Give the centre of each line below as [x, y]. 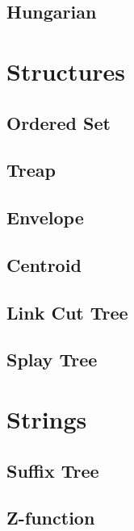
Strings [47, 419]
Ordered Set [59, 122]
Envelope [45, 217]
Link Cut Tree [67, 312]
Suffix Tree [53, 470]
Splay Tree [52, 360]
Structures [66, 71]
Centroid [44, 264]
